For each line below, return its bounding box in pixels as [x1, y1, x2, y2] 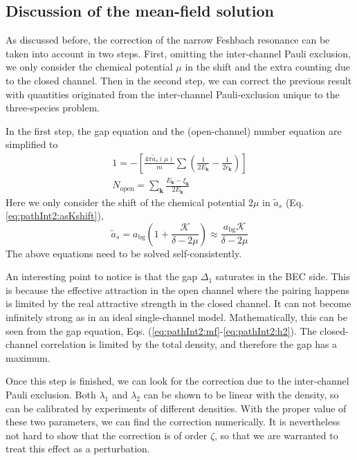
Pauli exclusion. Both [6, 387, 96, 402]
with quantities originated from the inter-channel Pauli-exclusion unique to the [6, 86, 340, 101]
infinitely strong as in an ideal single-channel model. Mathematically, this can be [6, 310, 347, 324]
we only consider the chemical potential [6, 59, 173, 74]
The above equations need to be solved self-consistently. [6, 246, 242, 260]
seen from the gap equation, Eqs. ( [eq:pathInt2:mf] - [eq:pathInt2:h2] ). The [6, 323, 317, 338]
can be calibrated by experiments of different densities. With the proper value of [6, 401, 347, 415]
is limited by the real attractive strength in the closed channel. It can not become [6, 296, 351, 311]
